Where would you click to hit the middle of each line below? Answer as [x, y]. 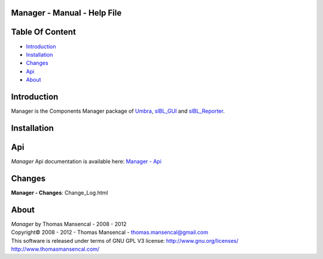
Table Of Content [43, 32]
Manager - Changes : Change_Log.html [60, 192]
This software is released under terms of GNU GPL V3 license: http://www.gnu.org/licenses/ [125, 240]
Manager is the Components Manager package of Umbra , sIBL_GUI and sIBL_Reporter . [118, 111]
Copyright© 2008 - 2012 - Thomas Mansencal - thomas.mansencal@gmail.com [110, 232]
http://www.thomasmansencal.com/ [55, 249]
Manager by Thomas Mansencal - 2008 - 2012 [69, 224]
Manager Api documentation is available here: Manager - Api [86, 161]
